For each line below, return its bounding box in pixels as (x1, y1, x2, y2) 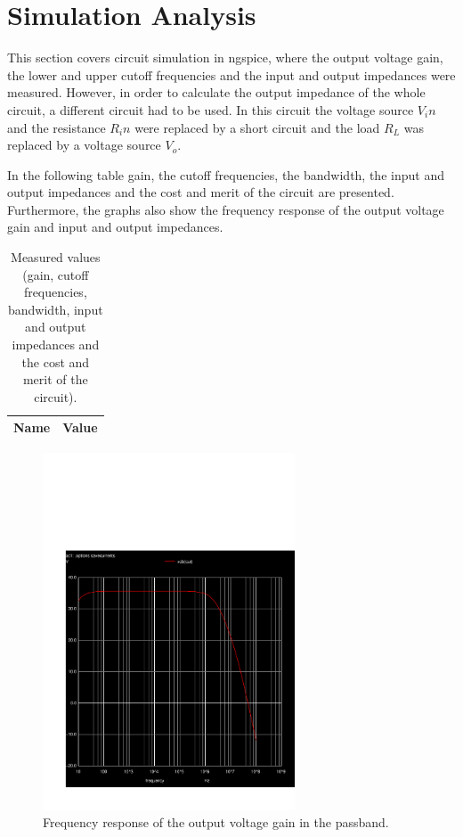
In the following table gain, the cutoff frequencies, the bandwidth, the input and (7, 165, 444, 184)
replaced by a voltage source (7, 135, 161, 154)
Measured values (11, 248, 101, 267)
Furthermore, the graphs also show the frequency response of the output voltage (7, 200, 444, 218)
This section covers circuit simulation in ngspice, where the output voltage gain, (7, 48, 443, 67)
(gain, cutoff (22, 265, 89, 283)
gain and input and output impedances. (7, 217, 223, 236)
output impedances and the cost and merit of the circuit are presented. (7, 183, 394, 201)
